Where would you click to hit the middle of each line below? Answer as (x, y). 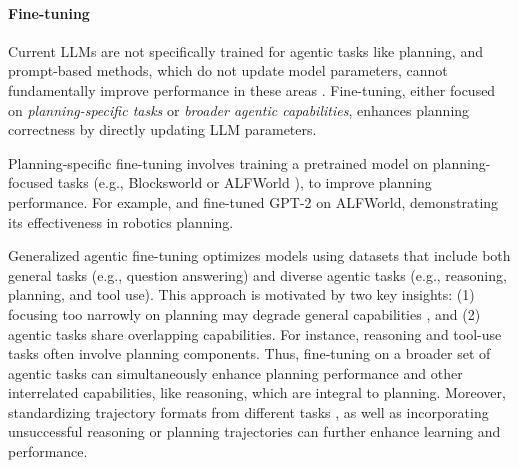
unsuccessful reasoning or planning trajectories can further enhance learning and (254, 431)
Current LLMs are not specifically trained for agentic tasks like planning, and (245, 50)
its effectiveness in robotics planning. (121, 221)
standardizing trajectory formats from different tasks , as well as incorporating (248, 411)
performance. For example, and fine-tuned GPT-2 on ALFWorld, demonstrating (253, 201)
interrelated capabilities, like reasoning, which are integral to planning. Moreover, (257, 392)
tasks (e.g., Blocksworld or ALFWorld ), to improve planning (244, 182)
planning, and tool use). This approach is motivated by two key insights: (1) (241, 294)
